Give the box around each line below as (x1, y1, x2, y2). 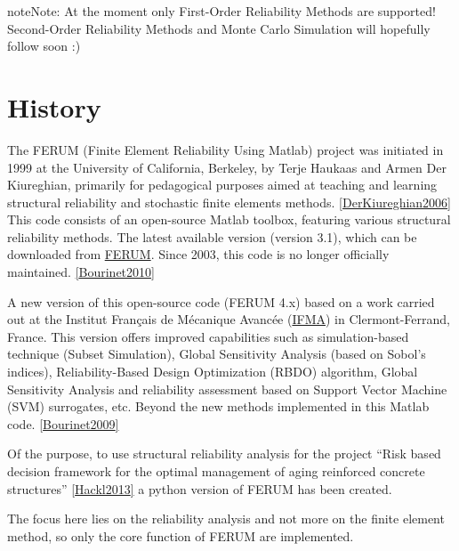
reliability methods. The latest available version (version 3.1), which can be (7, 227, 417, 246)
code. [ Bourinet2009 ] (7, 414, 119, 433)
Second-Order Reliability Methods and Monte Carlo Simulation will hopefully (7, 19, 431, 37)
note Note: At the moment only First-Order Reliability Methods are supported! (7, 2, 436, 20)
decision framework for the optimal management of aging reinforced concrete (7, 462, 425, 480)
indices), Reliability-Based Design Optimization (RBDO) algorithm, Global (7, 362, 418, 381)
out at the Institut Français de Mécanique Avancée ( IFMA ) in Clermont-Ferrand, (7, 310, 450, 328)
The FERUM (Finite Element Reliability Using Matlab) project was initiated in (7, 140, 444, 158)
